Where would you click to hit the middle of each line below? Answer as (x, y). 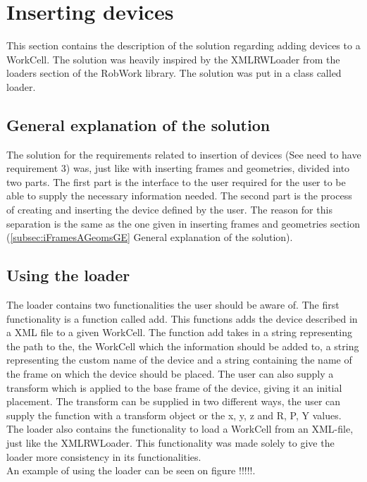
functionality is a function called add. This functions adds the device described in (182, 318)
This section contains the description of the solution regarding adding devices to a (183, 45)
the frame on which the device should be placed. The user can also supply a (170, 374)
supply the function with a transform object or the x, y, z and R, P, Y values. (174, 415)
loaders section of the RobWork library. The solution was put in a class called (174, 73)
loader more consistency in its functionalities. (104, 456)
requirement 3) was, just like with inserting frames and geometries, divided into (178, 168)
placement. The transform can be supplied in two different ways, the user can (174, 401)
